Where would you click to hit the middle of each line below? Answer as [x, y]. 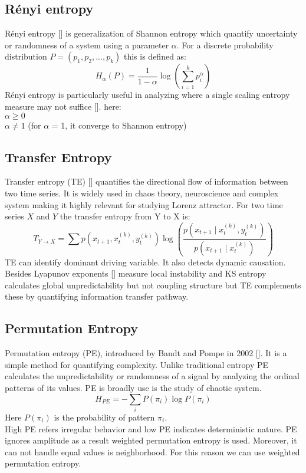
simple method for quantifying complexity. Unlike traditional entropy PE [137, 364]
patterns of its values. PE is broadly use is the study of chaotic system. [133, 388]
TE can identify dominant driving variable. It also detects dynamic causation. [145, 262]
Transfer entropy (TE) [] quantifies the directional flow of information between [147, 181]
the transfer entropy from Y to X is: [125, 216]
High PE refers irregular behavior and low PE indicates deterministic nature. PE [151, 428]
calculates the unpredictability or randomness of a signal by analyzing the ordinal [152, 376]
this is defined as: [155, 56]
